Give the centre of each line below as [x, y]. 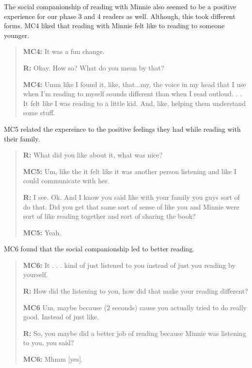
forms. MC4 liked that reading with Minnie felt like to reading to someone [114, 26]
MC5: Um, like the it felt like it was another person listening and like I [130, 171]
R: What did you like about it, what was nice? [93, 155]
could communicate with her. [66, 181]
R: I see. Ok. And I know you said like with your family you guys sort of [131, 197]
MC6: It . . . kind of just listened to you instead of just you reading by [129, 265]
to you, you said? [48, 342]
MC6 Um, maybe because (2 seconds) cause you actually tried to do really [135, 307]
